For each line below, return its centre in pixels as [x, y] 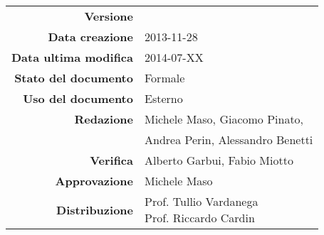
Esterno [163, 98]
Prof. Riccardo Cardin [199, 218]
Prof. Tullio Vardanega [201, 201]
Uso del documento [78, 98]
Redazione [104, 119]
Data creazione [90, 37]
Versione [109, 16]
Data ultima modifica [72, 57]
